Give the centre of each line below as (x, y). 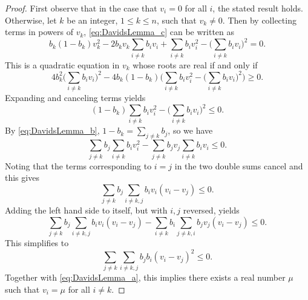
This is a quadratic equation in (62, 64)
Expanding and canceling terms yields (75, 98)
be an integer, (92, 20)
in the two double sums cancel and (239, 165)
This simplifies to (37, 243)
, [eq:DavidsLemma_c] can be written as (159, 32)
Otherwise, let (31, 20)
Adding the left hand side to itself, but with (86, 210)
